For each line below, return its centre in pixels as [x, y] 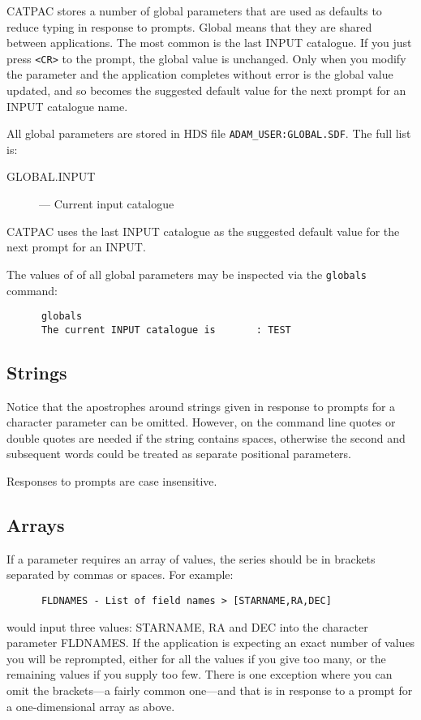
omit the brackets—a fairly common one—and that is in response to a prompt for [210, 690]
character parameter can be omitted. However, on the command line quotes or [201, 422]
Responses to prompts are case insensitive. [112, 480]
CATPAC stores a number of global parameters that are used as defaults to [194, 11]
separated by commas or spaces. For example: [120, 574]
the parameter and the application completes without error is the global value [200, 74]
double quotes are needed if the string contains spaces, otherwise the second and [206, 437]
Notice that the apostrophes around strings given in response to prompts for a [201, 406]
